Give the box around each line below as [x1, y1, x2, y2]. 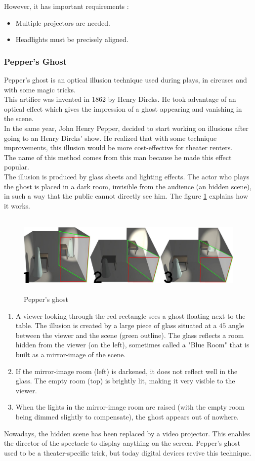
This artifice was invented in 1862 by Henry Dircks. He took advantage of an [4, 94, 236, 104]
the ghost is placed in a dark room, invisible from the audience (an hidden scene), [4, 181, 252, 191]
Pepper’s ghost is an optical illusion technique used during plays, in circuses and [4, 75, 247, 84]
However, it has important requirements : [4, 1, 129, 11]
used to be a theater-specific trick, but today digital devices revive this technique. [4, 447, 252, 458]
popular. [4, 162, 30, 172]
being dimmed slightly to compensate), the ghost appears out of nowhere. [15, 412, 239, 422]
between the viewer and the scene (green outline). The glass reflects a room [15, 330, 244, 340]
